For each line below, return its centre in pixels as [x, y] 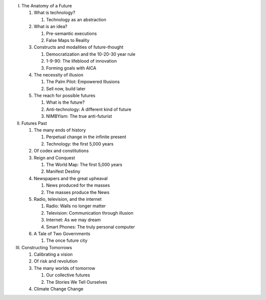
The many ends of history [60, 130]
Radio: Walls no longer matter [76, 206]
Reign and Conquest [54, 157]
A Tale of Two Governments [62, 233]
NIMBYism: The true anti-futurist [79, 116]
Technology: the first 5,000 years [80, 144]
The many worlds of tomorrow [65, 268]
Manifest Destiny [63, 171]
